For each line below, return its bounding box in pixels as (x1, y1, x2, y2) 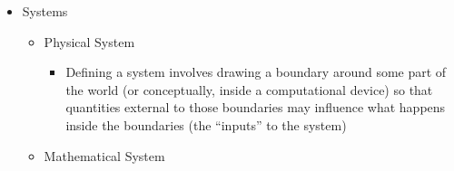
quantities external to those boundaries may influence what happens (65, 98, 446, 117)
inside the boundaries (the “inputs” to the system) (65, 115, 347, 134)
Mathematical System (44, 146, 165, 165)
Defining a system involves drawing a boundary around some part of (65, 62, 447, 81)
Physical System (44, 32, 135, 51)
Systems (22, 2, 68, 20)
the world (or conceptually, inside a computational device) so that (65, 80, 433, 99)
